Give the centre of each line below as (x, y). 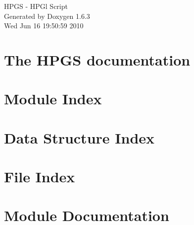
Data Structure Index (79, 137)
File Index (40, 177)
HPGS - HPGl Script (36, 6)
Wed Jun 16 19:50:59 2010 (44, 26)
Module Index (53, 99)
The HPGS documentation (97, 59)
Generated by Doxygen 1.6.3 (47, 16)
